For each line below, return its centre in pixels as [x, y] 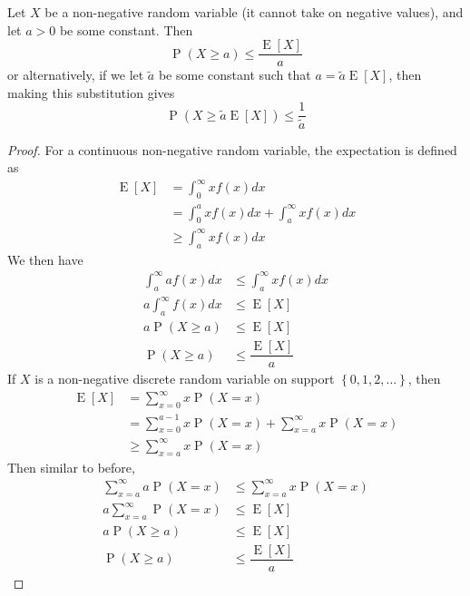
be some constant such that [235, 75]
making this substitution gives [91, 92]
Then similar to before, [71, 467]
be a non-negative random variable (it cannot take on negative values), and [254, 12]
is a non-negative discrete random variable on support [185, 379]
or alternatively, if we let [76, 75]
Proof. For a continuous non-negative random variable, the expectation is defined [232, 149]
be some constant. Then [126, 29]
